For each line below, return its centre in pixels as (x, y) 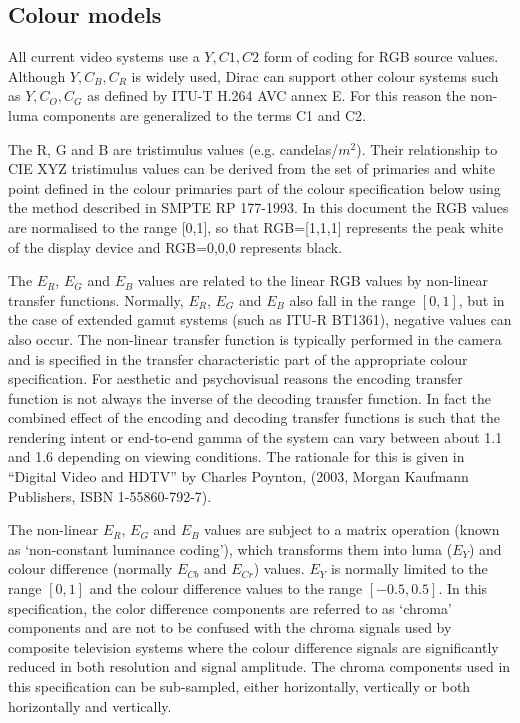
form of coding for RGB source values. (381, 56)
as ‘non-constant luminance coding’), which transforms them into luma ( (230, 548)
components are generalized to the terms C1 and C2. (204, 114)
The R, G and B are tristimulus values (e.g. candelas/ (173, 148)
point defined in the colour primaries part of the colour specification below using (254, 187)
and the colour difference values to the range (226, 588)
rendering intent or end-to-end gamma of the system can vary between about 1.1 (255, 436)
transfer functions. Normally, (96, 299)
